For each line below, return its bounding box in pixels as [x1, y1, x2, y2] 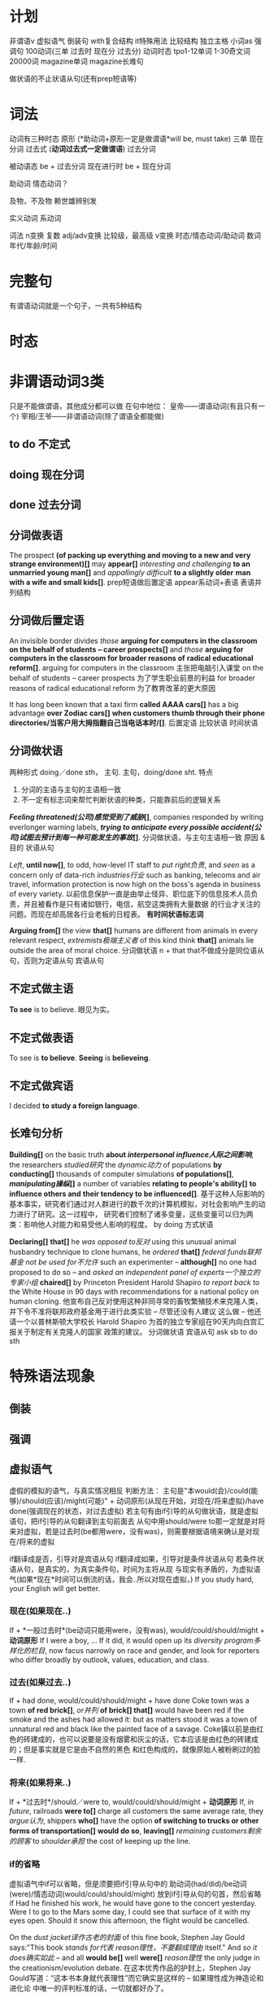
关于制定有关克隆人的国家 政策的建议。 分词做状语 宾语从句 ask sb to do [15, 1326, 259, 1336]
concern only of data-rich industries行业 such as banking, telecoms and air [9, 869, 261, 880]
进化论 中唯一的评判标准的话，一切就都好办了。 [9, 1983, 168, 1993]
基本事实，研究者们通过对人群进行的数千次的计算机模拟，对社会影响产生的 [9, 1199, 259, 1208]
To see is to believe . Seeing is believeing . [9, 1053, 151, 1063]
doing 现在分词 [9, 468, 85, 482]
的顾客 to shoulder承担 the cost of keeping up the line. [9, 1836, 191, 1846]
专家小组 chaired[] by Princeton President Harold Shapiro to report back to [9, 1277, 260, 1287]
